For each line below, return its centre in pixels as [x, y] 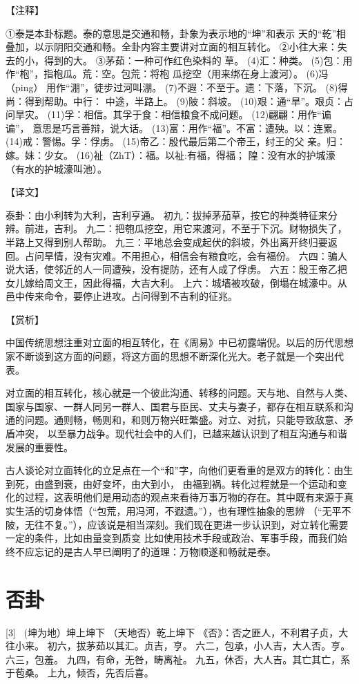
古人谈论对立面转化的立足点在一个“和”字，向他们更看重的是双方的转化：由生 [179, 470]
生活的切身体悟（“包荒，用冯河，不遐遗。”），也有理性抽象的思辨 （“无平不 [183, 511]
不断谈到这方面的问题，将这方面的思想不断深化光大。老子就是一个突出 [174, 356]
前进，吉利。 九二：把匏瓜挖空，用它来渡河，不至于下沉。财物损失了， [186, 228]
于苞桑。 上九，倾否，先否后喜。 [80, 673]
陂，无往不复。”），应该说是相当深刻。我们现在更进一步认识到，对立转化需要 [177, 524]
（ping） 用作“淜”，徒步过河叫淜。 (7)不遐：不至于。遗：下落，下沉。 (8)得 [177, 87]
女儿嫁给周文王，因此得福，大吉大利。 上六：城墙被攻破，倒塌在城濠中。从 [176, 282]
